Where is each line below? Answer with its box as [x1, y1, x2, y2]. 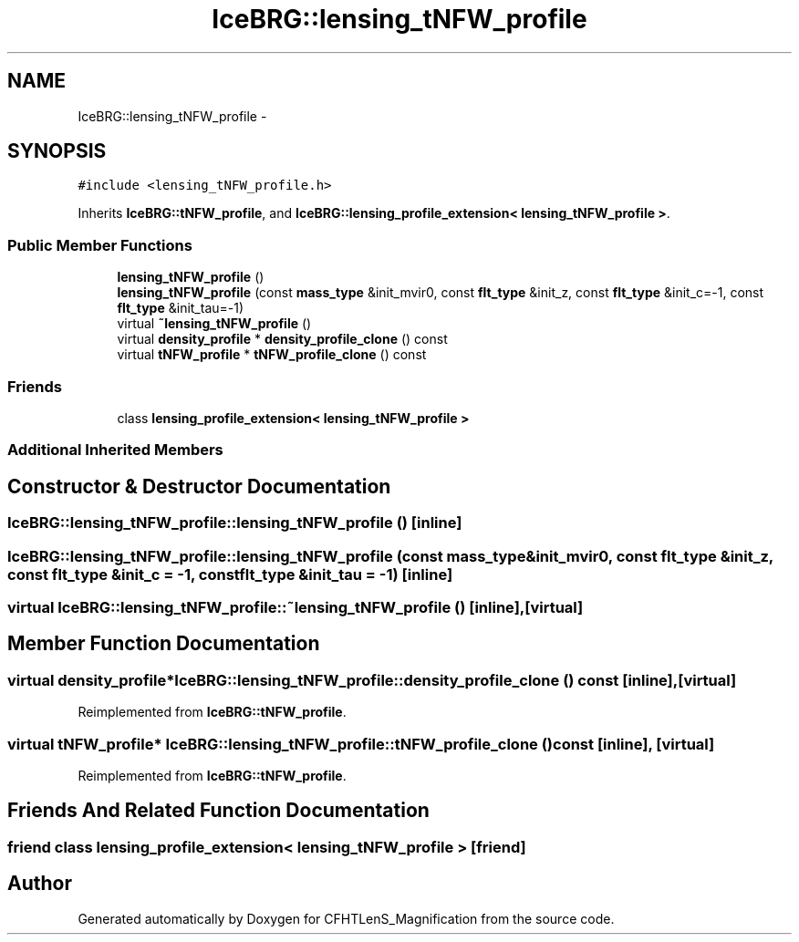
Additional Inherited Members [7, 440, 223, 460]
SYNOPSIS [7, 140, 107, 163]
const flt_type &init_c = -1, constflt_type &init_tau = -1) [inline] [7, 564, 453, 584]
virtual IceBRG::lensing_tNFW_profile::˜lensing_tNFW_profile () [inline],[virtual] [7, 597, 584, 616]
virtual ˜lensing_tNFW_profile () [117, 316, 312, 332]
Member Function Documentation [7, 632, 320, 656]
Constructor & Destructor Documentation [7, 474, 391, 498]
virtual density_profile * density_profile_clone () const [117, 331, 448, 347]
